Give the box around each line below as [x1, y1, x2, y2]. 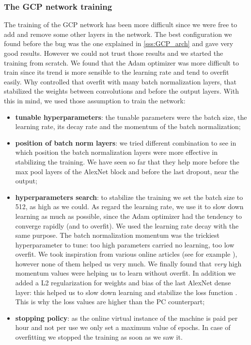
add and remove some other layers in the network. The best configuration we [4, 29, 232, 39]
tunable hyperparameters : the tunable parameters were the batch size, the [15, 112, 247, 122]
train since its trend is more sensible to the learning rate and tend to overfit [4, 67, 229, 77]
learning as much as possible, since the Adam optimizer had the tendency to [15, 211, 242, 221]
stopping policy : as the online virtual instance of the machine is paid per [15, 312, 238, 323]
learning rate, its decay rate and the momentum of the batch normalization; [15, 121, 241, 131]
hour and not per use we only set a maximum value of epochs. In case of [15, 322, 231, 332]
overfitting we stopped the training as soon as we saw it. [15, 332, 183, 342]
